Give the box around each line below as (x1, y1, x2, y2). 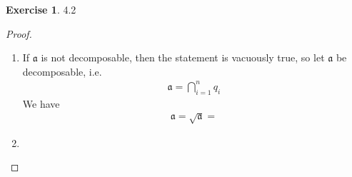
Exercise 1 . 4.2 (6, 2, 76, 16)
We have (22, 96, 60, 111)
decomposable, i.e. (22, 64, 102, 79)
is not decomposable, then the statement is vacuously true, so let (41, 50, 325, 65)
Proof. (6, 26, 32, 41)
